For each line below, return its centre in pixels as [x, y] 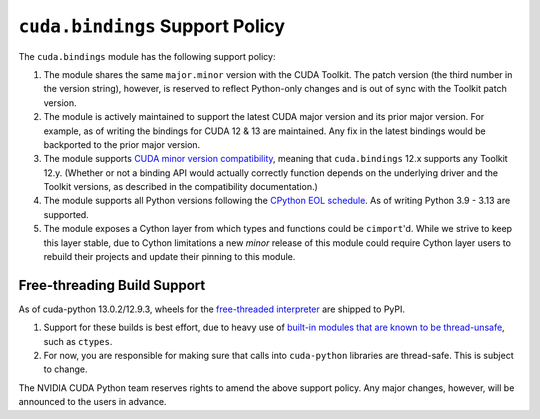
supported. [66, 214]
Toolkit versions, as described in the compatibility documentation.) [181, 187]
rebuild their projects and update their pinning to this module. [169, 257]
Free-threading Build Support [112, 285]
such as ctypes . [78, 341]
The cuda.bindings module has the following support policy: [147, 56]
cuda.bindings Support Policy [151, 26]
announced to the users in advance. [92, 402]
